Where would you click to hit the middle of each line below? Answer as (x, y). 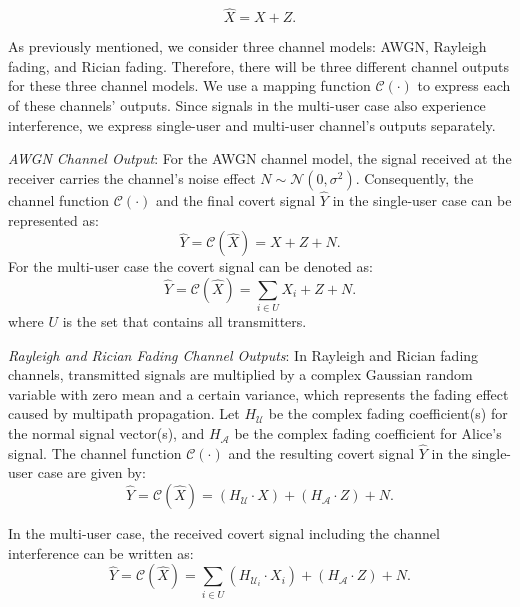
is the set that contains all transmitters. (184, 321)
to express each (464, 85)
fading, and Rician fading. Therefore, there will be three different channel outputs (259, 65)
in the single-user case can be (422, 200)
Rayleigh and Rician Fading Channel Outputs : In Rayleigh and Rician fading (243, 354)
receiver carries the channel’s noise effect (132, 177)
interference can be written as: (101, 552)
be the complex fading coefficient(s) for (388, 413)
